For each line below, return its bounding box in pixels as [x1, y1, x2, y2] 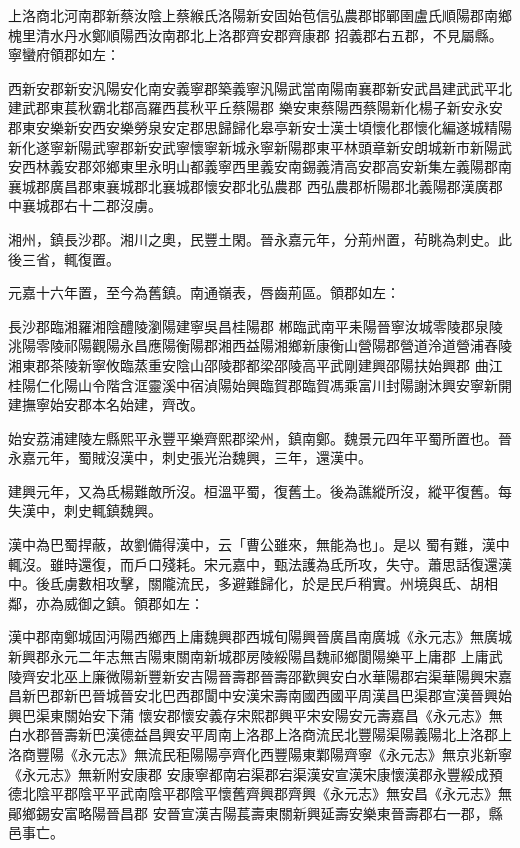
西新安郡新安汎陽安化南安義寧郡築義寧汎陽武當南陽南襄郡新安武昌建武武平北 [8, 77, 512, 98]
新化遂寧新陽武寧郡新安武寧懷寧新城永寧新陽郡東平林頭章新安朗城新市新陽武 [8, 136, 512, 157]
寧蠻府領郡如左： [8, 44, 120, 65]
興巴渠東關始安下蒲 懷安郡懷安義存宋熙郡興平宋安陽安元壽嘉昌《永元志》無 [8, 704, 503, 725]
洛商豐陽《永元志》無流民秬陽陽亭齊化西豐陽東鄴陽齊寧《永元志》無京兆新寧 [8, 744, 512, 764]
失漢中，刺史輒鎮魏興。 [8, 500, 162, 521]
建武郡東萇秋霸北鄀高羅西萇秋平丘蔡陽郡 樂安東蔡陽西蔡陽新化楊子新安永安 [8, 97, 503, 118]
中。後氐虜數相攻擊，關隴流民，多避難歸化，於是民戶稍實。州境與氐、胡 [8, 573, 484, 594]
